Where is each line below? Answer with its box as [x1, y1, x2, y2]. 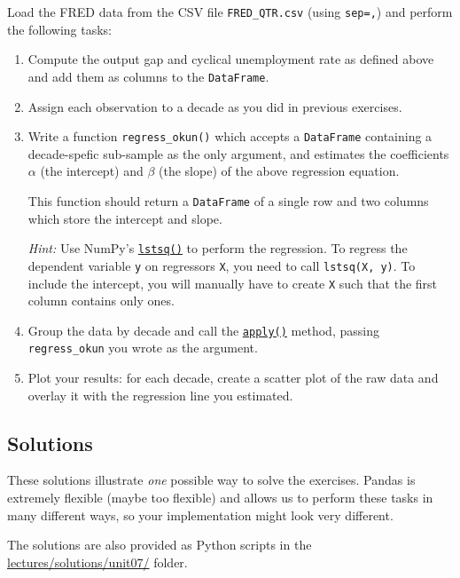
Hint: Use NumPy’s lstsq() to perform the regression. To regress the [27, 239, 408, 257]
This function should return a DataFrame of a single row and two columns [27, 191, 429, 210]
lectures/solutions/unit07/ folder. [7, 552, 188, 571]
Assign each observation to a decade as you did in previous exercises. [27, 97, 402, 115]
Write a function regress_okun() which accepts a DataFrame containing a [27, 127, 433, 146]
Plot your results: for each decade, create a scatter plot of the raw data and [27, 368, 439, 387]
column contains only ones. [27, 291, 175, 310]
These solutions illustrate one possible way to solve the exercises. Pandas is [7, 471, 416, 489]
